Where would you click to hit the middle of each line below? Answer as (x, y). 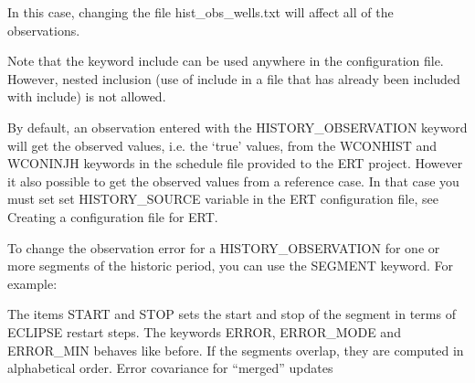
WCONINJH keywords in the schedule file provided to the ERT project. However (235, 163)
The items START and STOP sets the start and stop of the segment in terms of (232, 314)
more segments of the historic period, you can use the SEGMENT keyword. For (231, 266)
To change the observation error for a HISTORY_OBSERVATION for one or (224, 247)
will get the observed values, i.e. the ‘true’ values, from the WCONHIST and (222, 145)
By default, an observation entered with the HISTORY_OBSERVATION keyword (237, 127)
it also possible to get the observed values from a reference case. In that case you (233, 181)
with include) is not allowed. (87, 96)
